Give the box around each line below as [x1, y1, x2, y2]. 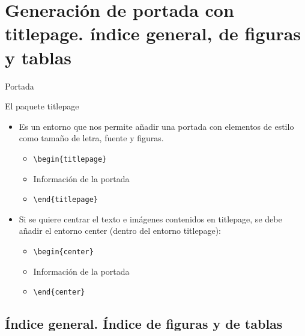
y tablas [5, 44, 72, 69]
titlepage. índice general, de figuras [5, 21, 301, 46]
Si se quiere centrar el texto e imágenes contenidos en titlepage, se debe [19, 212, 282, 225]
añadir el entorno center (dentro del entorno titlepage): [19, 224, 222, 237]
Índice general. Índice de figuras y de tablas [5, 314, 283, 333]
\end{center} [33, 288, 85, 297]
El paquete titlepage [5, 100, 79, 112]
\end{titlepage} [33, 195, 98, 204]
